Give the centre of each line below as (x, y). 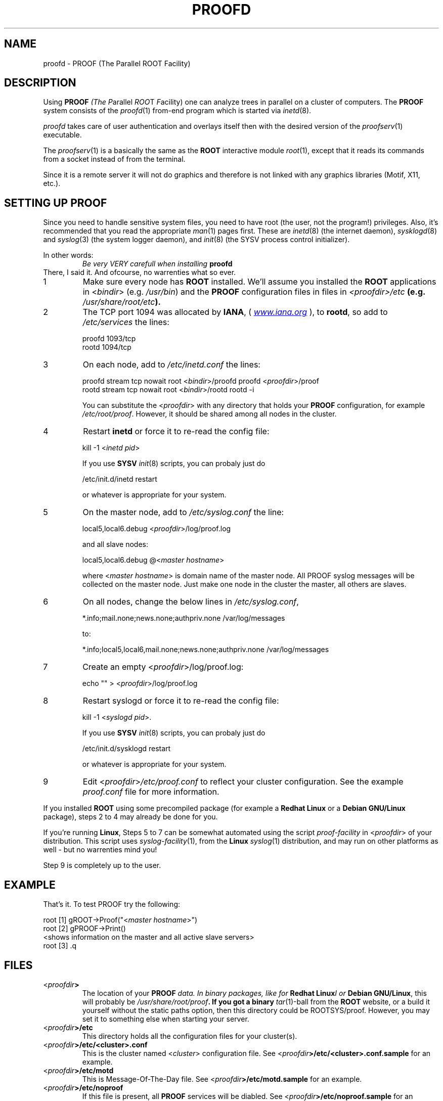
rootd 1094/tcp (107, 347)
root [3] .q (60, 946)
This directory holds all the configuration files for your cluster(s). (190, 1036)
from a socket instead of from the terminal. (114, 159)
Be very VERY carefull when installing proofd (157, 264)
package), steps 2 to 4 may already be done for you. (130, 817)
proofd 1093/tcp (109, 339)
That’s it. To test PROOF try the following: (112, 904)
